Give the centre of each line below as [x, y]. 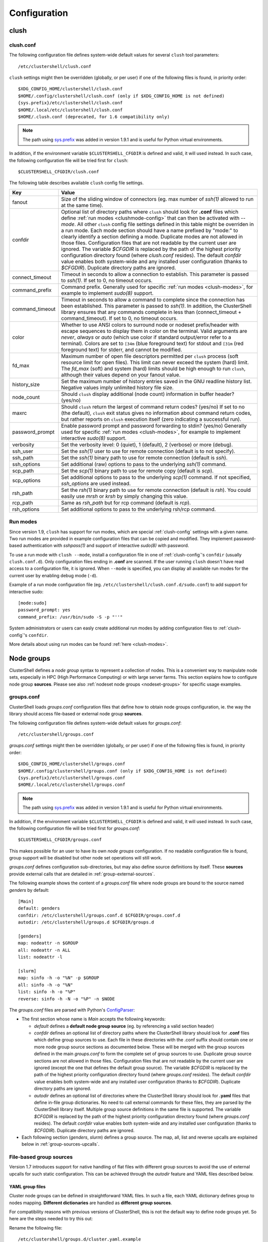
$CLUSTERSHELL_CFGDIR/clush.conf [59, 172]
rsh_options [26, 509]
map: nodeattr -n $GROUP [48, 943]
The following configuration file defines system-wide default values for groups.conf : [95, 723]
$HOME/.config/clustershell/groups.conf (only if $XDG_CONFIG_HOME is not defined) [123, 771]
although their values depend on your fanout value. [121, 375]
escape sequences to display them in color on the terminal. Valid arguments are [154, 331]
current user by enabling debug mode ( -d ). [53, 575]
